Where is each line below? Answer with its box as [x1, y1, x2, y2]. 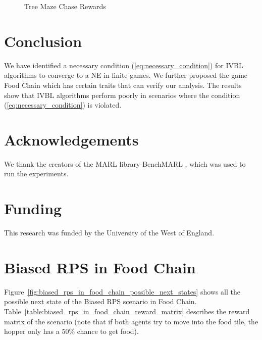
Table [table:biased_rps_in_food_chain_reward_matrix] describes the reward [4, 306, 250, 317]
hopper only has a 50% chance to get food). [4, 326, 139, 336]
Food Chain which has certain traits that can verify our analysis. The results [4, 79, 242, 90]
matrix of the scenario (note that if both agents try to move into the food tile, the [4, 316, 258, 326]
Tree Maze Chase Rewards [24, 1, 106, 11]
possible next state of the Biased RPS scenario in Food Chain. [4, 296, 197, 307]
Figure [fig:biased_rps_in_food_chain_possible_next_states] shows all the [4, 286, 241, 297]
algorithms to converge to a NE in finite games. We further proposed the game [4, 70, 248, 80]
